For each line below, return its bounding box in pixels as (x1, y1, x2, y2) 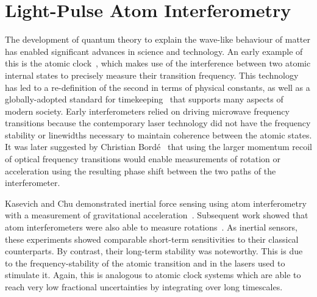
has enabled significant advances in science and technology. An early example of (5, 45, 303, 57)
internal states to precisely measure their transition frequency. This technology (5, 68, 299, 81)
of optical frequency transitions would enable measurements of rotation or (5, 152, 281, 165)
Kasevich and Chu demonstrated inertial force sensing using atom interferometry (5, 196, 307, 209)
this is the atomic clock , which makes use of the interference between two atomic (5, 57, 311, 70)
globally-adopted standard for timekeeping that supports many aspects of (5, 93, 283, 106)
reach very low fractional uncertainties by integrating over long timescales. (5, 281, 283, 293)
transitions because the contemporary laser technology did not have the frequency (5, 116, 311, 129)
